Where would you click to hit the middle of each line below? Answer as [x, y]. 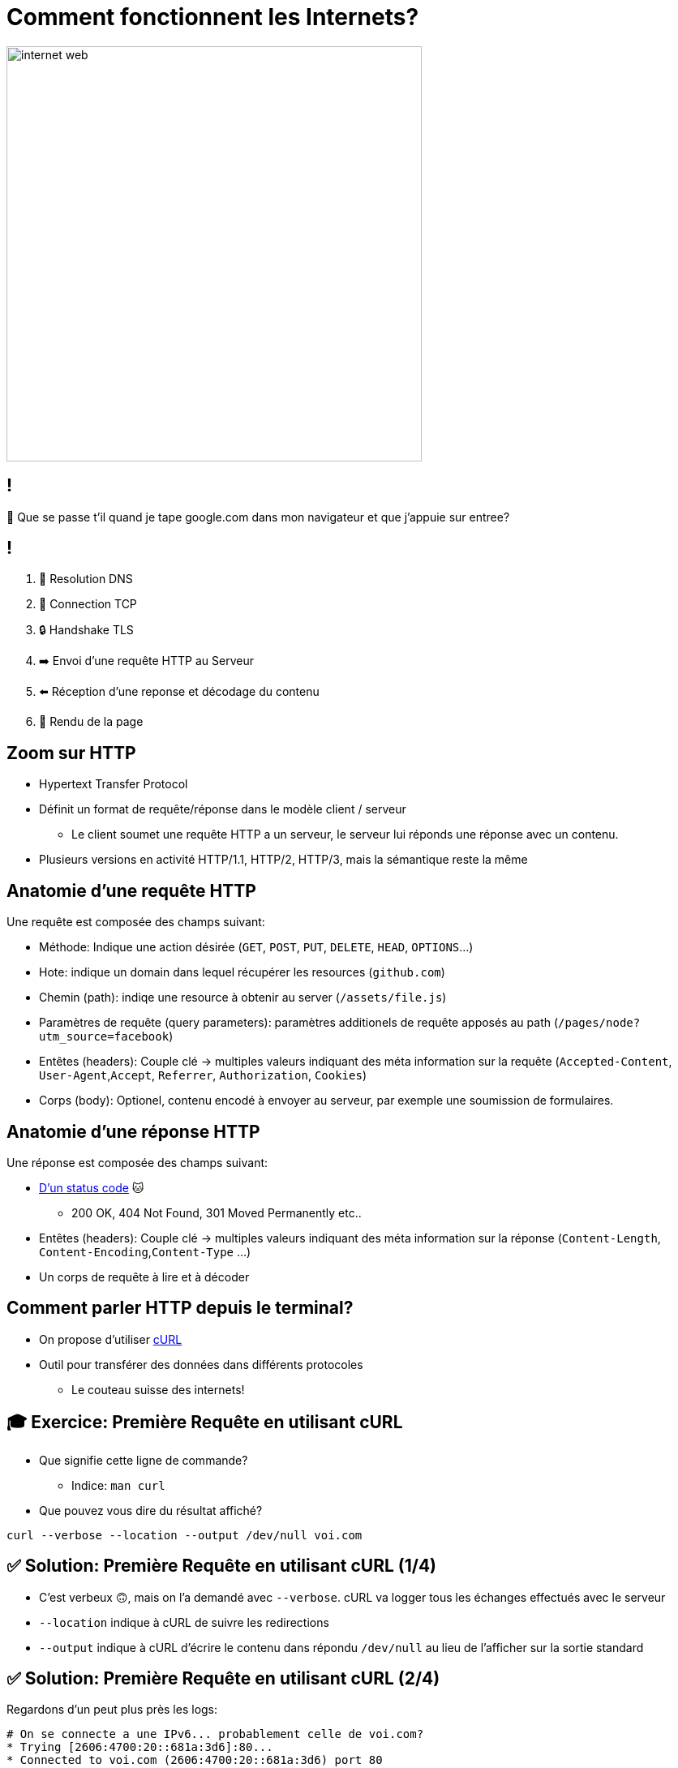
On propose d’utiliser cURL [111, 1339]
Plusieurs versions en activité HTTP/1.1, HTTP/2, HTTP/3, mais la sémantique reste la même [283, 860]
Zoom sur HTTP [71, 753]
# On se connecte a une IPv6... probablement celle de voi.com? [215, 1734]
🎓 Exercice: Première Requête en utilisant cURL [205, 1423]
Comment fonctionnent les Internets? [213, 17]
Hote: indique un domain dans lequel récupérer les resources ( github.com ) [242, 972]
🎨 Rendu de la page [91, 722]
